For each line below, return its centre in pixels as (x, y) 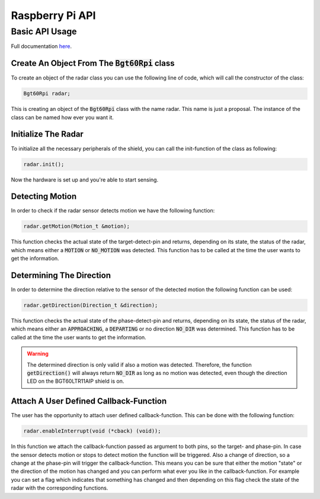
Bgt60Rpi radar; (47, 94)
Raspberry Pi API (53, 15)
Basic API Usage (44, 31)
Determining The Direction (61, 275)
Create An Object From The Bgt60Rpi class (93, 63)
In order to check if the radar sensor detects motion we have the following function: (113, 211)
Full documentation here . (41, 46)
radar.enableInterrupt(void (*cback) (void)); (92, 431)
